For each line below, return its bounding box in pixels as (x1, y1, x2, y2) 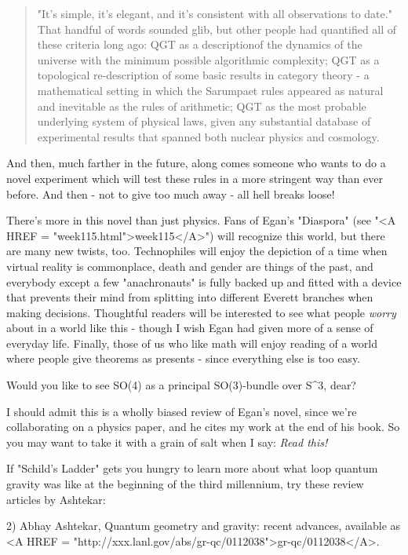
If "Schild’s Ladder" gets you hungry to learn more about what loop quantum (6, 460, 378, 476)
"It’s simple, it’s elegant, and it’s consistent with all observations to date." (37, 5, 392, 21)
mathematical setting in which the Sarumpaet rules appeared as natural (37, 82, 384, 98)
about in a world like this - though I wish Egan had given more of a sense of (6, 319, 373, 336)
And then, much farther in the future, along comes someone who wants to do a (6, 155, 386, 171)
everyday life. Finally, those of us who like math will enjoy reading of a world (6, 334, 377, 351)
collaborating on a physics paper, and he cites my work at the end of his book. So (6, 418, 400, 435)
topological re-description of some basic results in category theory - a (37, 67, 370, 83)
